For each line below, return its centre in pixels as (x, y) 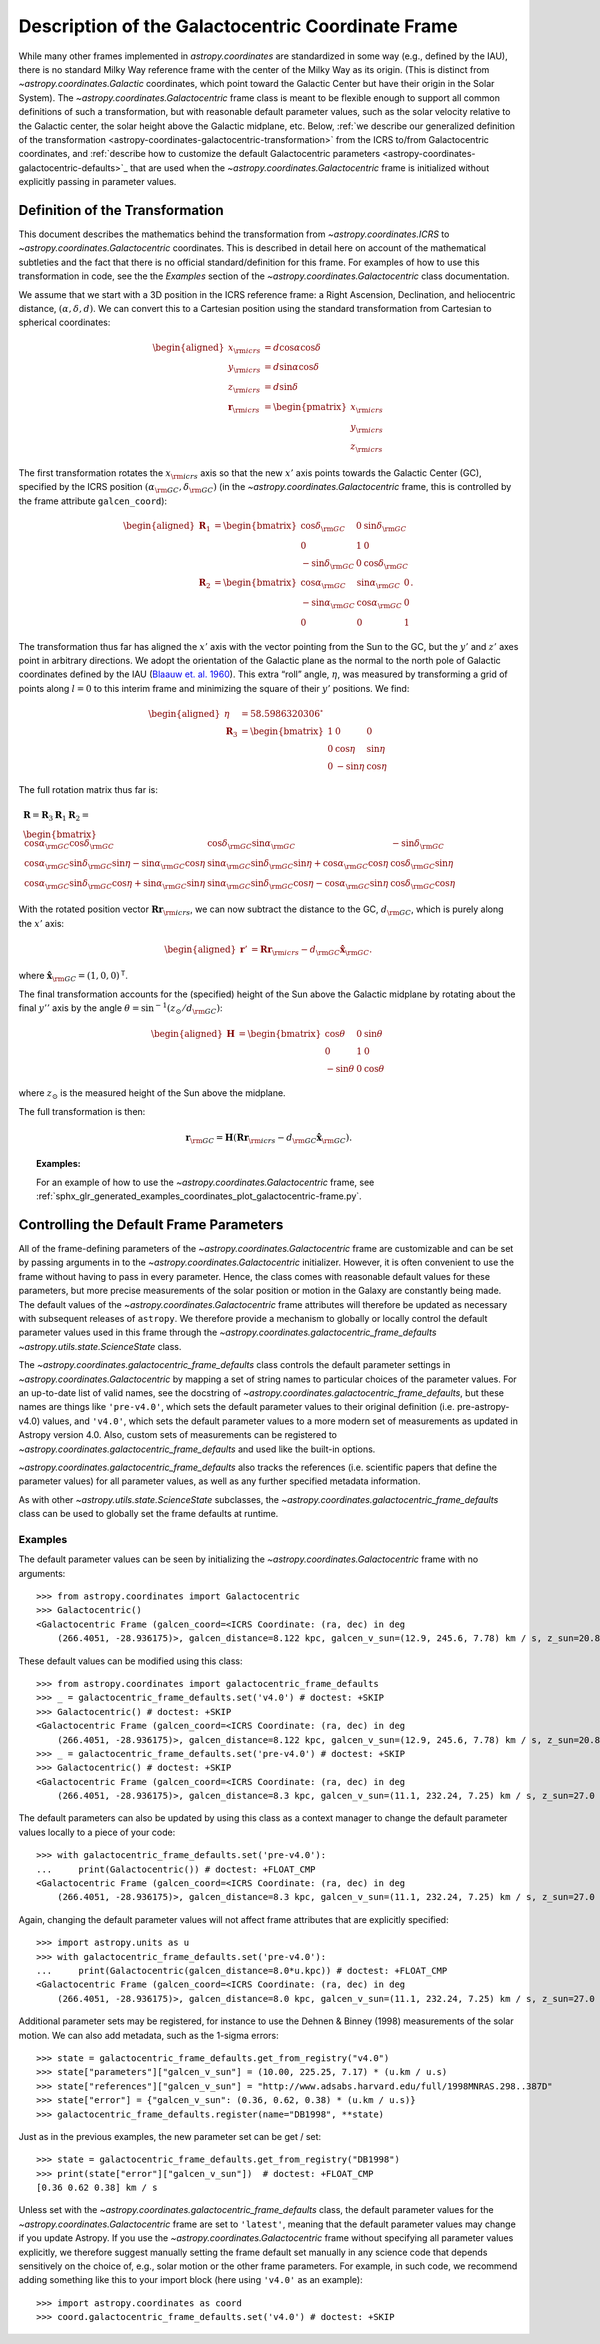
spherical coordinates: (64, 322)
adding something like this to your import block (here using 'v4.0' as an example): (191, 2280)
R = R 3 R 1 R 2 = (56, 816)
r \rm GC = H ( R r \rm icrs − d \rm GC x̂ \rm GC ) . (269, 1138)
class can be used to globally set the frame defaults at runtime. (148, 1514)
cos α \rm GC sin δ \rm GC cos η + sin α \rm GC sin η (114, 884)
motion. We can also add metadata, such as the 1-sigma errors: (148, 2035)
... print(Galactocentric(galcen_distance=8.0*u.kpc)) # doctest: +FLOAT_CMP (242, 1970)
